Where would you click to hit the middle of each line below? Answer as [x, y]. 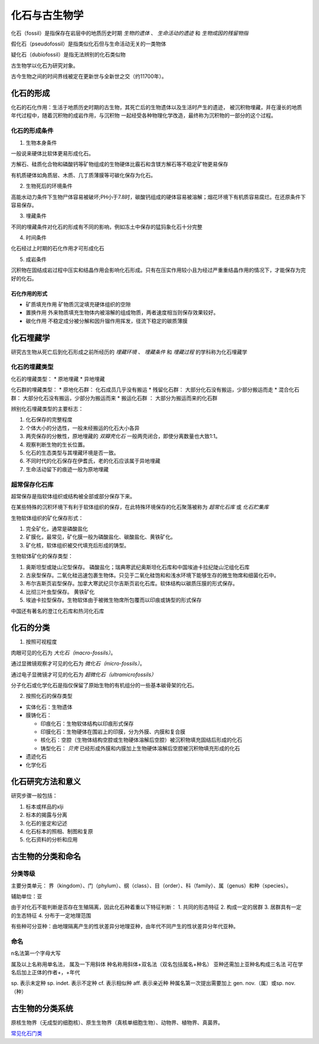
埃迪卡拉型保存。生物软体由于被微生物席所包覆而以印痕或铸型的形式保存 [114, 600]
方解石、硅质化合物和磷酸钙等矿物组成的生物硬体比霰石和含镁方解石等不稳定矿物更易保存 [120, 164]
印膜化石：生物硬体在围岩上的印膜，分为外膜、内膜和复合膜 [113, 732]
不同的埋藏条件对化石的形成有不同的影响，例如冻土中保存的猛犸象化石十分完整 [107, 227]
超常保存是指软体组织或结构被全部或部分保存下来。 [73, 496]
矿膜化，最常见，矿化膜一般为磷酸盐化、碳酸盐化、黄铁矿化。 [101, 537]
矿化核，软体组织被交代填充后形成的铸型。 [77, 545]
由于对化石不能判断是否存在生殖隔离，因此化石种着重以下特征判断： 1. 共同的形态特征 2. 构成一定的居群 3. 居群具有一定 [156, 907]
